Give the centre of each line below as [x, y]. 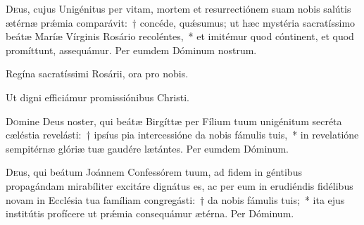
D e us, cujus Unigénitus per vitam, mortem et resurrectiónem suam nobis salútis [178, 8]
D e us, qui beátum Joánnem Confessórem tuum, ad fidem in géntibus [154, 172]
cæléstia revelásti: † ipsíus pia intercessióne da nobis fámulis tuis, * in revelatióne [182, 135]
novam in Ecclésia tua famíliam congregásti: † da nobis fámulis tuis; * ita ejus [175, 199]
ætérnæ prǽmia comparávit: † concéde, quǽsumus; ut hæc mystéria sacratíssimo [181, 22]
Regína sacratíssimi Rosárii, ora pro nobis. [97, 73]
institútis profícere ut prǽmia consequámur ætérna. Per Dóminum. [150, 213]
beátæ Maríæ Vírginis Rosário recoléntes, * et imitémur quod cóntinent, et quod [180, 36]
